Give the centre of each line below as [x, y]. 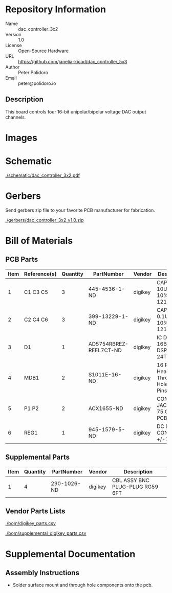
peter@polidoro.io [37, 83]
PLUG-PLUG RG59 [135, 487]
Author [13, 67]
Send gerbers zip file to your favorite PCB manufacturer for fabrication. [80, 210]
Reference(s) [40, 273]
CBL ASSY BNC [131, 480]
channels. [16, 117]
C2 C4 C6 [36, 320]
